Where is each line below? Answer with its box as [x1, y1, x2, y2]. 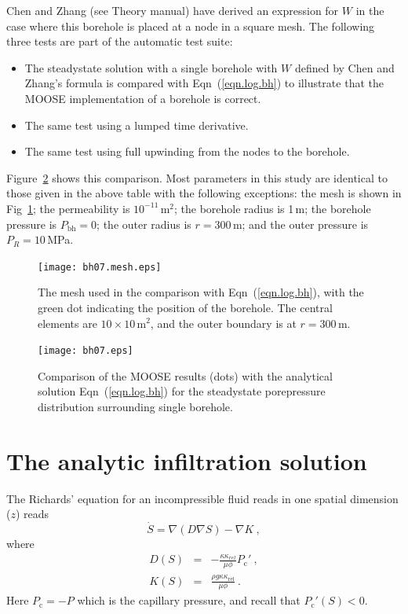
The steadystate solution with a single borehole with [24, 59, 278, 75]
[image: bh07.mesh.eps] [38, 261, 162, 273]
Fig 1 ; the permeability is [6, 200, 130, 216]
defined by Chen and [294, 59, 395, 75]
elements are [38, 314, 97, 331]
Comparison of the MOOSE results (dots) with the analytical [38, 367, 333, 384]
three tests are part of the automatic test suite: [6, 33, 233, 50]
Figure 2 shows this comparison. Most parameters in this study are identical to [6, 169, 388, 186]
